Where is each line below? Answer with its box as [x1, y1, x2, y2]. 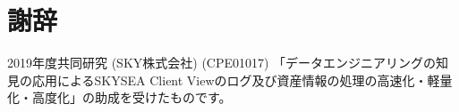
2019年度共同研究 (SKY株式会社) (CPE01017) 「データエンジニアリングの [7, 53, 437, 72]
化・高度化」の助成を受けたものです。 [7, 88, 232, 107]
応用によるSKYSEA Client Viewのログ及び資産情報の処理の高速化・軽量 [31, 70, 453, 89]
